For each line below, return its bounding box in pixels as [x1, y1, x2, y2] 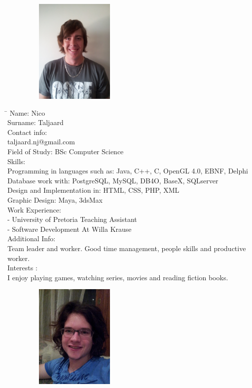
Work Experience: [7, 204, 61, 215]
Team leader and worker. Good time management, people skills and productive [7, 243, 246, 253]
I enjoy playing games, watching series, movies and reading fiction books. [7, 272, 228, 282]
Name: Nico [9, 107, 45, 118]
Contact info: [7, 127, 47, 137]
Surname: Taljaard [7, 117, 64, 128]
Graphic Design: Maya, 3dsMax [7, 194, 103, 205]
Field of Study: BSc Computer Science [7, 146, 124, 156]
